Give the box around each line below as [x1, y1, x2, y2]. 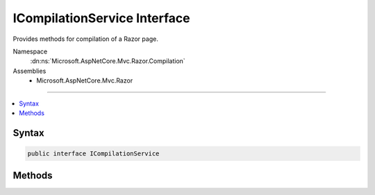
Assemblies [12, 67, 47, 75]
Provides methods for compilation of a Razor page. [12, 35, 159, 43]
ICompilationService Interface [12, 10, 190, 26]
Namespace [12, 47, 48, 56]
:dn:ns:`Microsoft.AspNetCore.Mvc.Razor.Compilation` [30, 57, 185, 65]
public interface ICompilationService [27, 149, 160, 158]
